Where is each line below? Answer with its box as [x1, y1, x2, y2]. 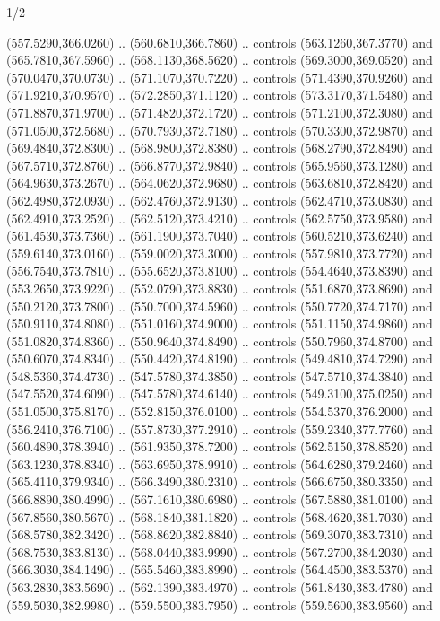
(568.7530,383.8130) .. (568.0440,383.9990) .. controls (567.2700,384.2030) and [6, 542, 433, 561]
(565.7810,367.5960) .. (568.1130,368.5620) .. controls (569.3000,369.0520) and [6, 50, 433, 69]
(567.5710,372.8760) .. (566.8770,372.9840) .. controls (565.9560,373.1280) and [6, 155, 433, 174]
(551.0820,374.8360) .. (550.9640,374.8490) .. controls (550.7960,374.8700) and [6, 331, 433, 350]
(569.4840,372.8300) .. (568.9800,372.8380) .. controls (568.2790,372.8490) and [6, 138, 433, 157]
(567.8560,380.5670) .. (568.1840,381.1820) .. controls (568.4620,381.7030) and [6, 507, 433, 526]
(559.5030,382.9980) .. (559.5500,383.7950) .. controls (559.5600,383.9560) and [6, 595, 433, 614]
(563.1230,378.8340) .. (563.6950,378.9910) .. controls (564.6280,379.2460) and [6, 454, 433, 473]
